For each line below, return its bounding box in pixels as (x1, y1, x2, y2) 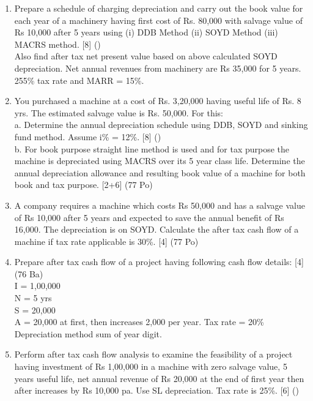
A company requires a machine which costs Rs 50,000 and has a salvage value (14, 198, 305, 211)
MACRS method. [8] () (14, 37, 101, 50)
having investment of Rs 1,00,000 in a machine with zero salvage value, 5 (14, 360, 287, 373)
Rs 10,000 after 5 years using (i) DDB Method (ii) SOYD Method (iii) (14, 26, 278, 39)
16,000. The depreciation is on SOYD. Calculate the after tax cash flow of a (14, 223, 299, 236)
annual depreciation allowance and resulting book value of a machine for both (14, 166, 306, 179)
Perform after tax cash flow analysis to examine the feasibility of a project (14, 348, 293, 361)
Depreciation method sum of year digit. (14, 327, 162, 340)
